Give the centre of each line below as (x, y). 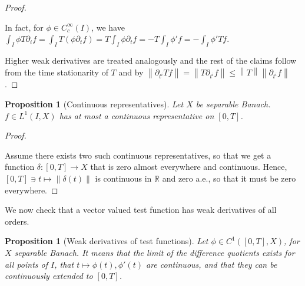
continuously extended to (49, 276)
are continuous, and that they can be (212, 264)
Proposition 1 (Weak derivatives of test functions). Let (107, 241)
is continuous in (123, 178)
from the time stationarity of (57, 72)
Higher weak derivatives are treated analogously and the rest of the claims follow (151, 60)
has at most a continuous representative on (137, 115)
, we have (108, 27)
